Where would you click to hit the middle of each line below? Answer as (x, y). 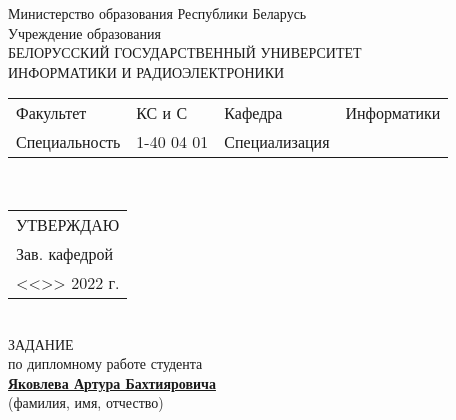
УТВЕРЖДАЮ (68, 224)
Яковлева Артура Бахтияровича (112, 382)
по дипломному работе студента (105, 363)
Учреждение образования (84, 32)
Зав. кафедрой (65, 253)
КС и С (162, 113)
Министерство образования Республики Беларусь (157, 13)
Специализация (277, 142)
